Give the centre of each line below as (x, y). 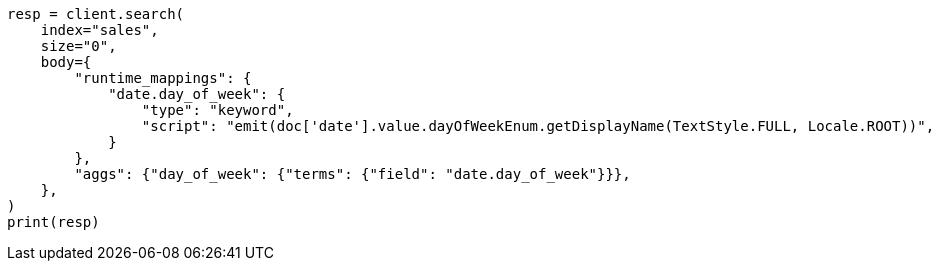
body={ (66, 62)
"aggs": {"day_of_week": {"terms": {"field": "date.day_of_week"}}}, (352, 174)
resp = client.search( (96, 14)
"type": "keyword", (217, 110)
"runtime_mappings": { (163, 78)
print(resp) (53, 222)
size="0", (78, 46)
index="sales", (99, 30)
